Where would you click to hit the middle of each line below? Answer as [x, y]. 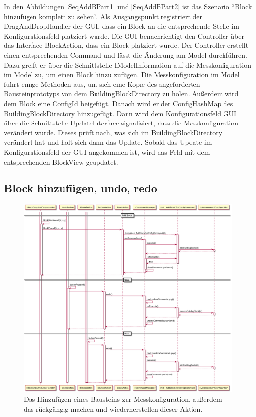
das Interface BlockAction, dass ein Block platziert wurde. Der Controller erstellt [126, 45]
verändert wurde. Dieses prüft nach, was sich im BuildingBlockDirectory [113, 132]
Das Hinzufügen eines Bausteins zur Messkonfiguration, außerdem [123, 399]
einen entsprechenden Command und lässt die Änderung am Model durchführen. [126, 55]
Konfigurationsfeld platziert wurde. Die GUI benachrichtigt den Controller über [124, 35]
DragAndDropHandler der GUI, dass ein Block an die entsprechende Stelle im [122, 26]
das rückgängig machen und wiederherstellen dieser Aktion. [113, 408]
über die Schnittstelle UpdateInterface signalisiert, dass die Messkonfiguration [121, 123]
